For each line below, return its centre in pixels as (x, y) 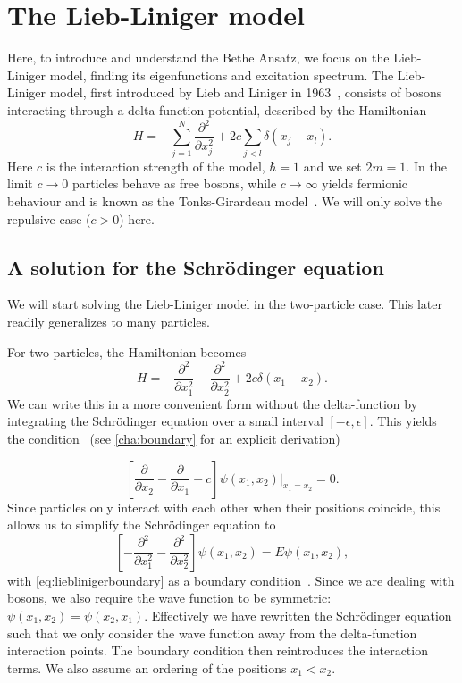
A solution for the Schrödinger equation (196, 267)
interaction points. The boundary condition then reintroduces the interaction (218, 650)
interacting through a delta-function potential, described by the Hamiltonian (217, 109)
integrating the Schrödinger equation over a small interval (165, 421)
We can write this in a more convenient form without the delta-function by (213, 403)
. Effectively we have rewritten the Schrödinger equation (298, 615)
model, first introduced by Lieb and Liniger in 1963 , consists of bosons (246, 92)
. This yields (403, 421)
